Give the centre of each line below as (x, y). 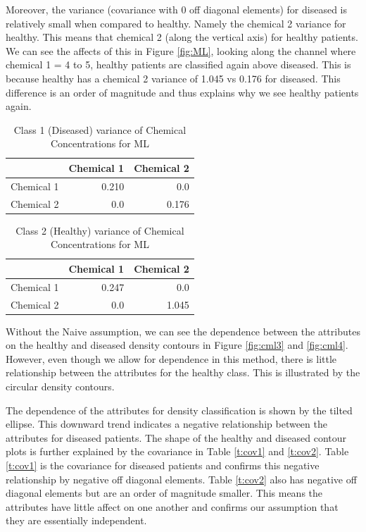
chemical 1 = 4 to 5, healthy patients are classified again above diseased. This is (178, 64)
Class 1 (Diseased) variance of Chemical (100, 129)
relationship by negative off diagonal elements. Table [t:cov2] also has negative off (181, 479)
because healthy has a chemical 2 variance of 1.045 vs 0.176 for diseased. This (173, 78)
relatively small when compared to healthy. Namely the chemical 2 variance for (176, 23)
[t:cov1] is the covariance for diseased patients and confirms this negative (163, 465)
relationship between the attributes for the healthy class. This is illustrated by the (183, 372)
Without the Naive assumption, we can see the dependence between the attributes (183, 331)
